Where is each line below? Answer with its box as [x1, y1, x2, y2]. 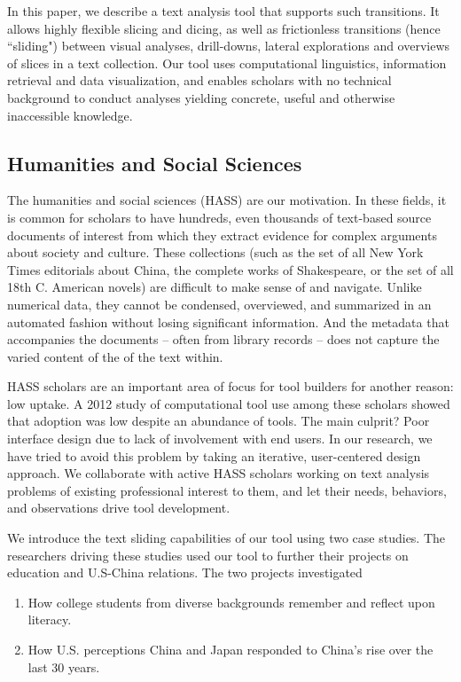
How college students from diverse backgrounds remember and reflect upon [27, 592, 435, 611]
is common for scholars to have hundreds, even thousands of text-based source [7, 208, 432, 226]
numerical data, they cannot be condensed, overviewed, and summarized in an [7, 294, 432, 313]
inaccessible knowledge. [7, 106, 133, 124]
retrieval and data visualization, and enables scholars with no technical [7, 71, 392, 90]
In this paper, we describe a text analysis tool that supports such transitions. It [7, 2, 440, 20]
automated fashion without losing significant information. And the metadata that [7, 312, 449, 331]
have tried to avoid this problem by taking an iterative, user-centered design [7, 446, 421, 465]
